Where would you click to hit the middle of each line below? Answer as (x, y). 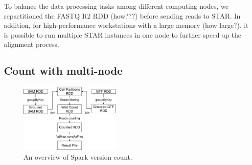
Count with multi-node (63, 71)
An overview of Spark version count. (78, 157)
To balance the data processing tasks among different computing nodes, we (116, 6)
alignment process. (32, 44)
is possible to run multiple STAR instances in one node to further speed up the (123, 34)
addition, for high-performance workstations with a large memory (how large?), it (126, 25)
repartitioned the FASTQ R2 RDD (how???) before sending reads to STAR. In (122, 15)
